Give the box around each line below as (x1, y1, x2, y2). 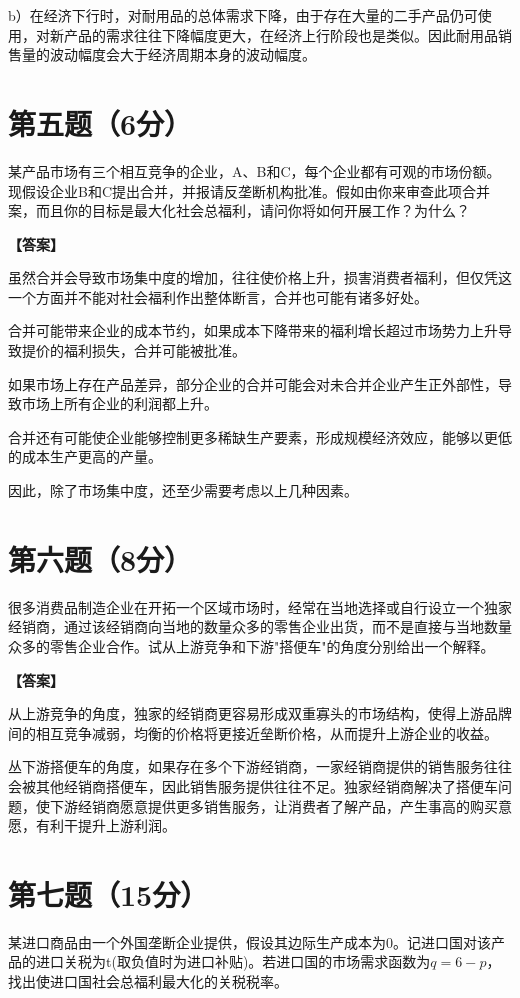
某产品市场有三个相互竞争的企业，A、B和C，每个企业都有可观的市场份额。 (8, 160, 501, 181)
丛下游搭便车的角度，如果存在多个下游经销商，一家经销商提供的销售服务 (8, 756, 484, 777)
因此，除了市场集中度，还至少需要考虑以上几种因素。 (8, 480, 358, 501)
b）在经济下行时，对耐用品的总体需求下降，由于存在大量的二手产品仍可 (8, 5, 478, 25)
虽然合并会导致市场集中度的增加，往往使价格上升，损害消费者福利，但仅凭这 (8, 267, 512, 288)
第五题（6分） (8, 102, 193, 143)
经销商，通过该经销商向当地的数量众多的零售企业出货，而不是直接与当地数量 (8, 616, 512, 637)
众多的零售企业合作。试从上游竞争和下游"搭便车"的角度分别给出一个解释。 (8, 635, 495, 656)
